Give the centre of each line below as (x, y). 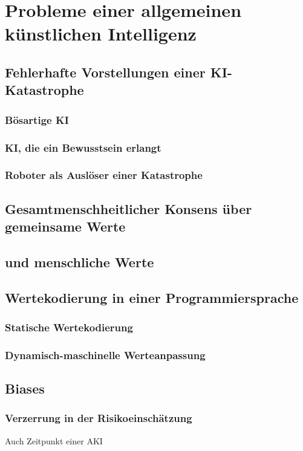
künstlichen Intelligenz (101, 34)
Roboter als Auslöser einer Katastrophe (104, 175)
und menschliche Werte (80, 261)
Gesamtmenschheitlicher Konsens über (129, 208)
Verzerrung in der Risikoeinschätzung (99, 418)
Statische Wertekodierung (69, 327)
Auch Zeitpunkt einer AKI (54, 440)
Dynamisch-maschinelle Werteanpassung (105, 355)
